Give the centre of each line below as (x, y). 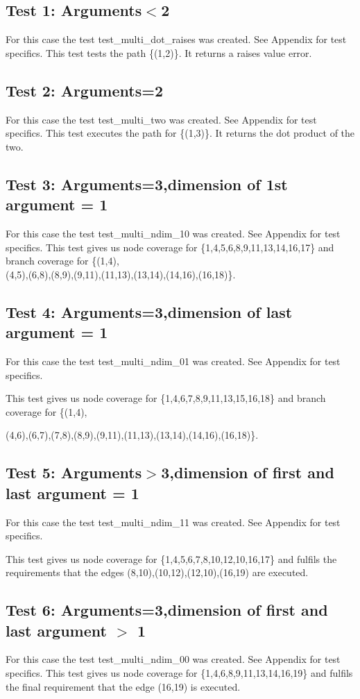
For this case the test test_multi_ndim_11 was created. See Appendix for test (173, 522)
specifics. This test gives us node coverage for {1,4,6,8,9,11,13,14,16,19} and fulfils (179, 673)
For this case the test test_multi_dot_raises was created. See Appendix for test (176, 39)
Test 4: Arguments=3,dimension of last (149, 311)
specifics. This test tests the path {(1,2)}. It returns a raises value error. (159, 52)
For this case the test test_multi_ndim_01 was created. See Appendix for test (173, 361)
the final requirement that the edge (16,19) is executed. (123, 686)
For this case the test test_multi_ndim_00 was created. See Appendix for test (173, 659)
